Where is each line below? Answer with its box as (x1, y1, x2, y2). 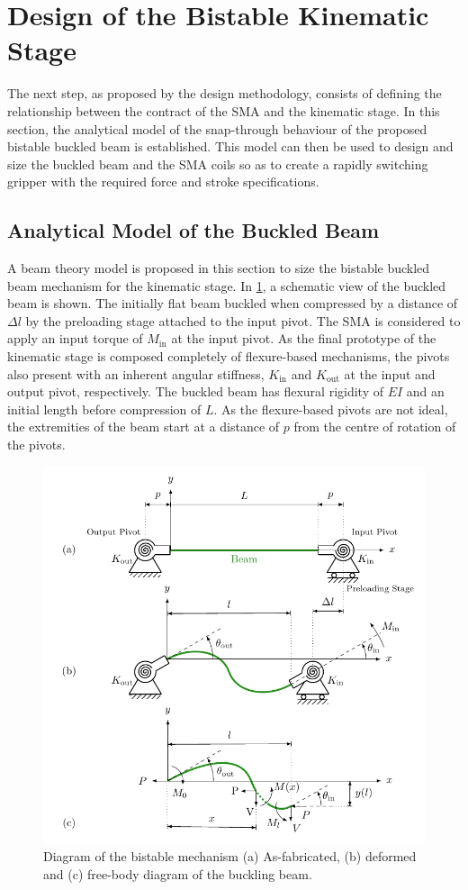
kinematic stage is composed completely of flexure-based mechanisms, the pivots (7, 347, 450, 366)
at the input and (344, 364, 436, 383)
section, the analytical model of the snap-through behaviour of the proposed (7, 119, 427, 138)
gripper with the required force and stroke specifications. (7, 172, 319, 191)
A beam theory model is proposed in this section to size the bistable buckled (7, 259, 430, 277)
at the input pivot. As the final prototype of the (171, 329, 436, 348)
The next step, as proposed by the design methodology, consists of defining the (7, 84, 442, 103)
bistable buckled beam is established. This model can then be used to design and (7, 137, 454, 156)
